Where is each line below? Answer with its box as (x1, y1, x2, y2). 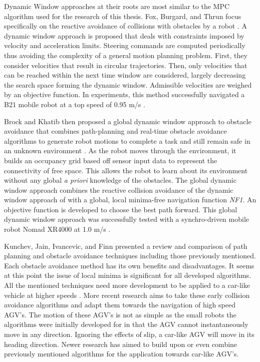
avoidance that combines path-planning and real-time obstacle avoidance (4, 126, 227, 136)
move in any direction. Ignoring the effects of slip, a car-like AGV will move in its (4, 329, 254, 339)
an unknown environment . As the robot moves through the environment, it (4, 145, 236, 156)
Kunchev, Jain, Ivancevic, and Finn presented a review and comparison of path (4, 240, 247, 251)
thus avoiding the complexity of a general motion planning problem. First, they (4, 50, 247, 60)
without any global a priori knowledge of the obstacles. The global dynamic (4, 175, 236, 185)
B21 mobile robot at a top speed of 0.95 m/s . (4, 99, 145, 109)
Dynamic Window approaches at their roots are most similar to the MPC (4, 1, 230, 11)
